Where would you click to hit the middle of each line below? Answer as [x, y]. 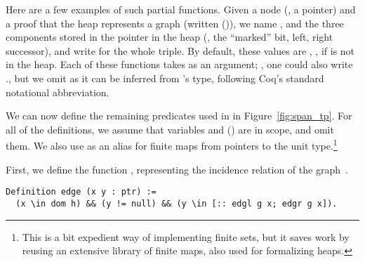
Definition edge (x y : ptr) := [81, 192]
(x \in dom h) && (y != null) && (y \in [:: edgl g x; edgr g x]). [177, 203]
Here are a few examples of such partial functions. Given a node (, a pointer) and [181, 9]
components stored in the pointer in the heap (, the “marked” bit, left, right [170, 37]
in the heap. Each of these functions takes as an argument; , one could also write [179, 64]
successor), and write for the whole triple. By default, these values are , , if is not [180, 50]
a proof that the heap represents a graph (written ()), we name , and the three [175, 23]
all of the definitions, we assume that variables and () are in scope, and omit [170, 129]
